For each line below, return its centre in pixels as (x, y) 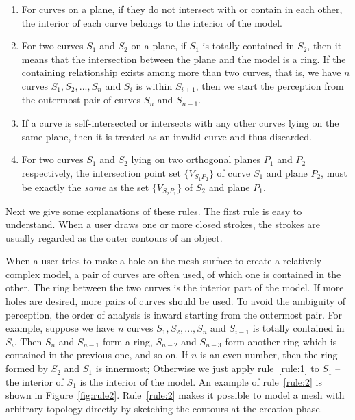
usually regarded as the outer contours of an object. (114, 237)
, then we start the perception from (270, 85)
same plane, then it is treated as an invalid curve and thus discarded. (167, 136)
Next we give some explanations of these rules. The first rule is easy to (154, 211)
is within (154, 85)
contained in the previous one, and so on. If (97, 355)
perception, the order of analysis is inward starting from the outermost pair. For (174, 314)
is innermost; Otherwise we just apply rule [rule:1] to (207, 368)
